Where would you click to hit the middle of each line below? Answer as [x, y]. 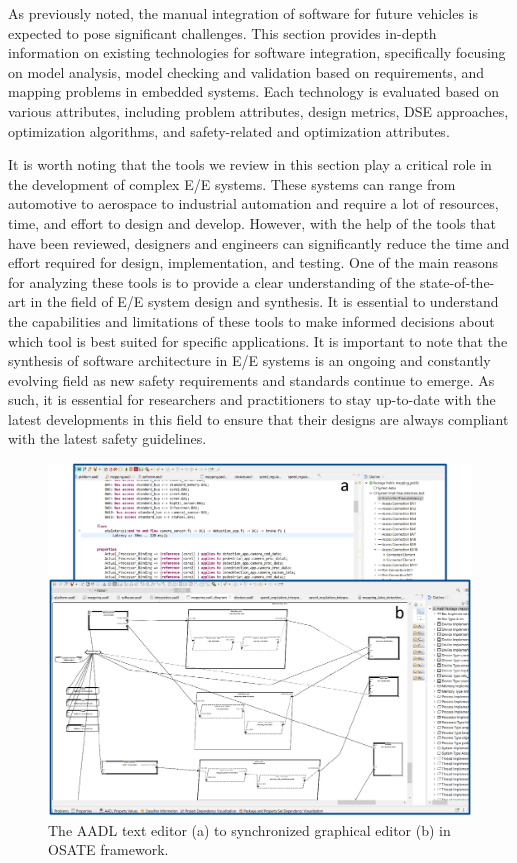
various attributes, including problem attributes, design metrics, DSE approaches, [258, 110]
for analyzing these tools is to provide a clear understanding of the [212, 281]
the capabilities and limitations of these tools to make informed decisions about [251, 320]
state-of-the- [457, 281]
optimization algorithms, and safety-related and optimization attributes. [229, 130]
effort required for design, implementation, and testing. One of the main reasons [253, 262]
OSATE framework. [108, 849]
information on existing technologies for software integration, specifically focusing [257, 52]
